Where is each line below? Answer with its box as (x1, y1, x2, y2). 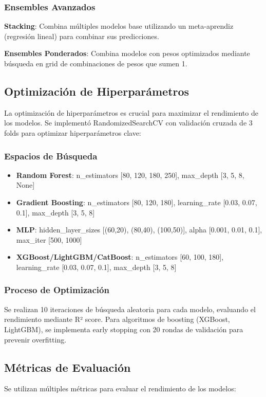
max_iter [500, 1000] (16, 234, 82, 245)
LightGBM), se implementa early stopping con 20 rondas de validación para (4, 323, 243, 334)
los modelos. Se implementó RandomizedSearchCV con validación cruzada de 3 (4, 117, 253, 128)
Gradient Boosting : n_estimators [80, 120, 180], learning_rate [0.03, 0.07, (16, 196, 257, 207)
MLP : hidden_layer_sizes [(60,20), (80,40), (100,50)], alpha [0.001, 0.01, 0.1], (16, 224, 262, 235)
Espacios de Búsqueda (4, 149, 98, 162)
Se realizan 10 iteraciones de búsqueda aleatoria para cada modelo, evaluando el (4, 303, 256, 314)
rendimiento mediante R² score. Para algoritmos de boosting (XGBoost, (4, 314, 230, 324)
